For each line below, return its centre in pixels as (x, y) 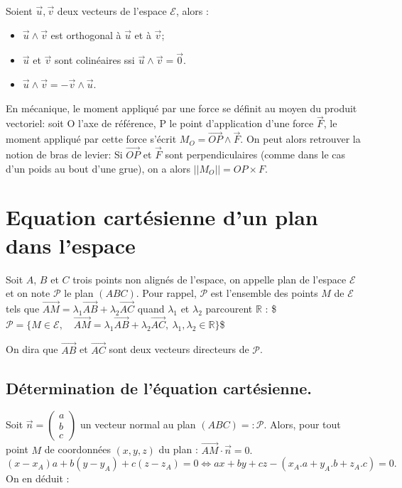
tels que (23, 308)
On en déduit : (38, 478)
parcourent (229, 308)
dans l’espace (71, 245)
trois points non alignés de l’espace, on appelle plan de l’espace (210, 279)
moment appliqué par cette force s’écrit (91, 139)
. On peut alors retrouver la (300, 139)
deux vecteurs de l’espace (112, 11)
